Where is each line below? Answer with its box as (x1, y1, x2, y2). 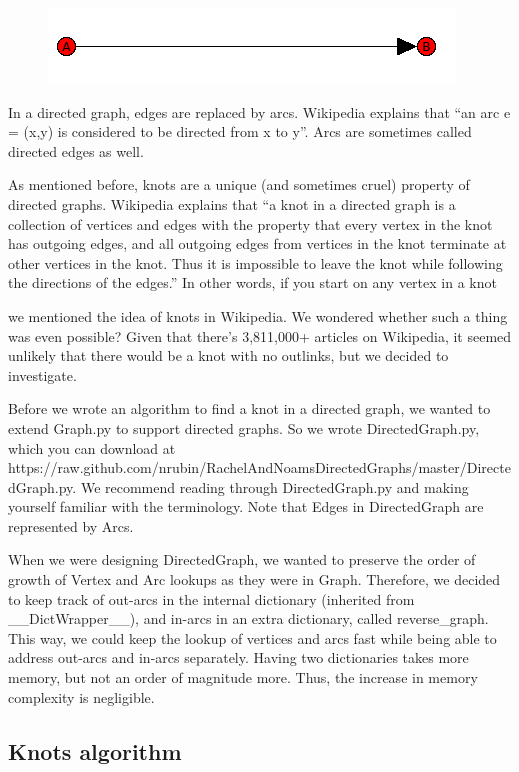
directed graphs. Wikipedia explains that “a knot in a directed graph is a (8, 193, 456, 214)
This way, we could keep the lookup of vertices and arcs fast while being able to (8, 627, 497, 648)
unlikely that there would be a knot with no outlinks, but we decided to (8, 345, 449, 366)
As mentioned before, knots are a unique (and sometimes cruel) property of (8, 174, 470, 195)
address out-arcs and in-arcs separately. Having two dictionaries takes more (8, 647, 469, 668)
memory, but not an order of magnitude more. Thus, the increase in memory (8, 667, 478, 688)
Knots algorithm (8, 735, 182, 766)
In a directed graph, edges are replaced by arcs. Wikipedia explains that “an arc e (8, 101, 511, 122)
